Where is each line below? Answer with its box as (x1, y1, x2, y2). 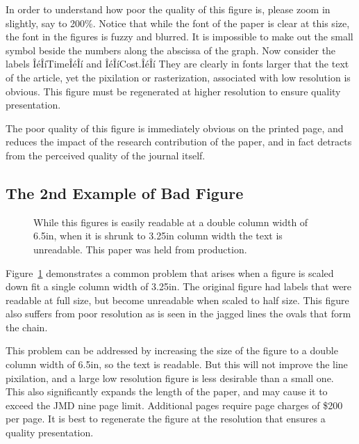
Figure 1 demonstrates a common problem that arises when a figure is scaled (6, 265, 334, 280)
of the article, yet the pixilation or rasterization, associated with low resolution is (6, 70, 351, 84)
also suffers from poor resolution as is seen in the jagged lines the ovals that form (6, 306, 351, 321)
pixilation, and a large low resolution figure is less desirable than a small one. (6, 370, 334, 385)
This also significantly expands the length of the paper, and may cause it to (6, 384, 328, 399)
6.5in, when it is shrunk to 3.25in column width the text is (33, 228, 283, 243)
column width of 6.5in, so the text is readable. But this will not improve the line (6, 357, 348, 372)
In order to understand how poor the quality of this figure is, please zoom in (6, 2, 331, 16)
